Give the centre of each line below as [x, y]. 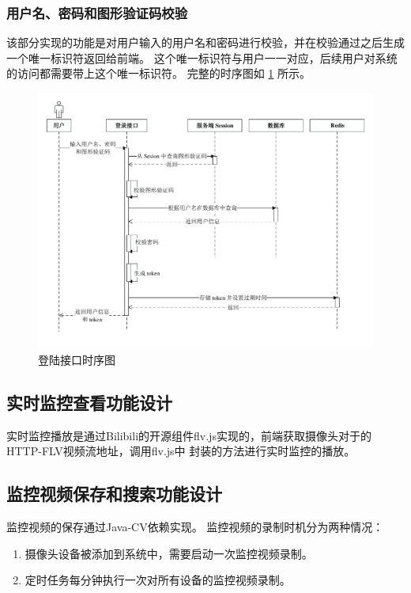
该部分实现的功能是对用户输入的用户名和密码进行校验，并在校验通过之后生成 [205, 42]
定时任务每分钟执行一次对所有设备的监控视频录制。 [158, 580]
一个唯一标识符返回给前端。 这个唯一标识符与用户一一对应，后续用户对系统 [202, 57]
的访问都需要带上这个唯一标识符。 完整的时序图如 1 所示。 [158, 73]
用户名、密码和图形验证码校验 [97, 12]
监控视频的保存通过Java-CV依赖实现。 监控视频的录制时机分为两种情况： [195, 527]
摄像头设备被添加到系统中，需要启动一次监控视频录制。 [169, 553]
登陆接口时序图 [77, 359]
